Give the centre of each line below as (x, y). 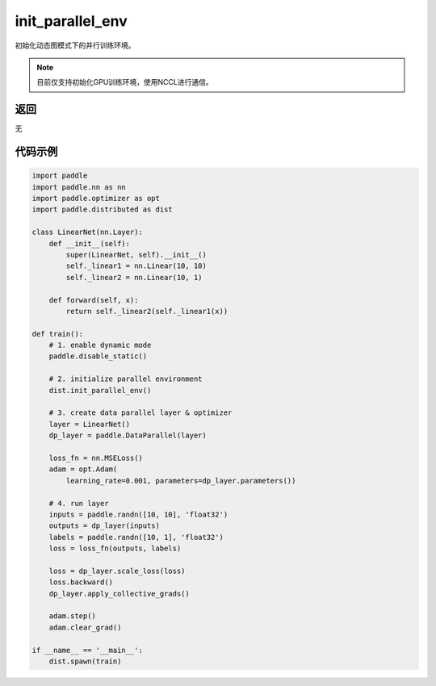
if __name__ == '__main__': (87, 650)
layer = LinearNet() (90, 424)
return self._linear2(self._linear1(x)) (147, 311)
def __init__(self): (90, 243)
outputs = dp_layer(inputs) (105, 526)
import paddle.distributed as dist (102, 209)
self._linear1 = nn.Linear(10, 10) (136, 266)
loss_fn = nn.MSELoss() (96, 458)
